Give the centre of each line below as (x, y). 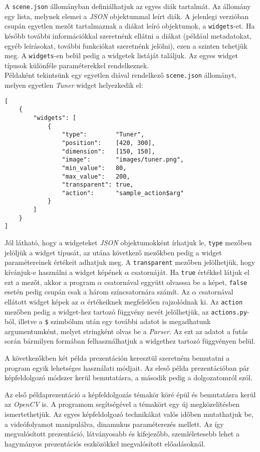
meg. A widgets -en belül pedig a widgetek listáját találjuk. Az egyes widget (121, 55)
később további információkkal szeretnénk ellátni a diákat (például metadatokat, (128, 35)
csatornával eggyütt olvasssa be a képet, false (176, 282)
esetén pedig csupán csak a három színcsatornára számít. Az (97, 292)
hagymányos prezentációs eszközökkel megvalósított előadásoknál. (105, 443)
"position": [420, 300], (108, 143)
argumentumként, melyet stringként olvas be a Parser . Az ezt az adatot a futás (126, 331)
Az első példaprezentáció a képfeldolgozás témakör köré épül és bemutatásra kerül (130, 394)
